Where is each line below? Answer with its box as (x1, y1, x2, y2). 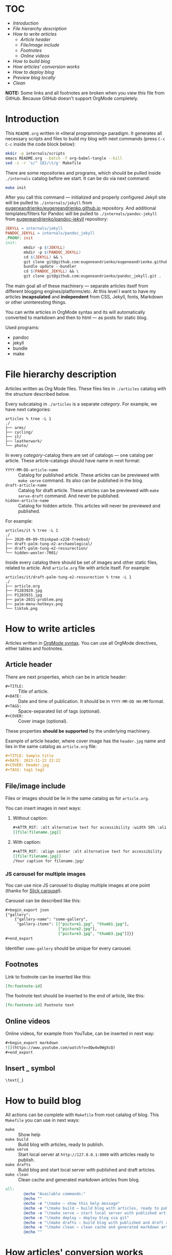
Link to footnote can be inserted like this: (5, 973, 91, 980)
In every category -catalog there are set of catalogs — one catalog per (5, 452, 154, 458)
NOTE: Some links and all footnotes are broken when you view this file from (5, 90, 165, 96)
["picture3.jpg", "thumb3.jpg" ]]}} (58, 931, 134, 937)
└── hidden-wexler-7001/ (5, 550, 58, 556)
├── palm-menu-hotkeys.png (5, 601, 63, 607)
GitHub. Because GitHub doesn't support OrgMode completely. (5, 95, 139, 101)
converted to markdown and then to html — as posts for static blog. (5, 314, 148, 321)
